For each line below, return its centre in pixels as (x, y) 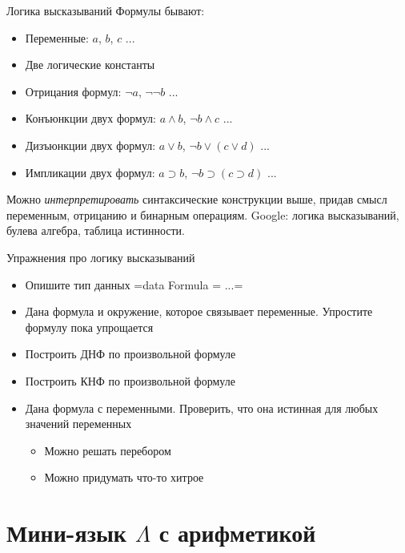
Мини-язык (66, 533)
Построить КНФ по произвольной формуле (130, 380)
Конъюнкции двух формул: (90, 118)
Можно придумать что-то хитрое (124, 477)
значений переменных (78, 424)
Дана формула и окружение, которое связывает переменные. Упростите (199, 311)
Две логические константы (90, 65)
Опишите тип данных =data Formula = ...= (134, 284)
